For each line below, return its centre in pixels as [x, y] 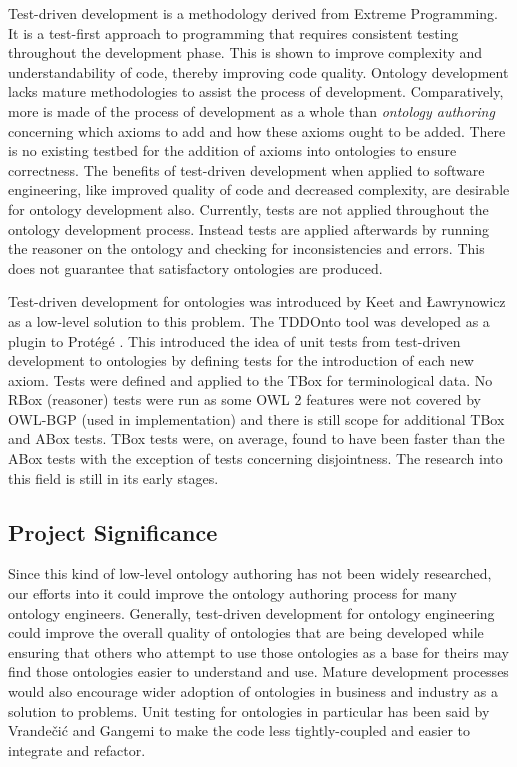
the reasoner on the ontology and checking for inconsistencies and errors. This [246, 248]
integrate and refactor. [77, 749]
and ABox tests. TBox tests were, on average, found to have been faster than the [256, 438]
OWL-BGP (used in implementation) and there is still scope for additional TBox [256, 418]
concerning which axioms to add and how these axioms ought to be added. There [257, 130]
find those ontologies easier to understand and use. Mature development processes [258, 671]
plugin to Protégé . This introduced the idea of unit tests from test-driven [234, 340]
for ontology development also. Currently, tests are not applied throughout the [248, 208]
